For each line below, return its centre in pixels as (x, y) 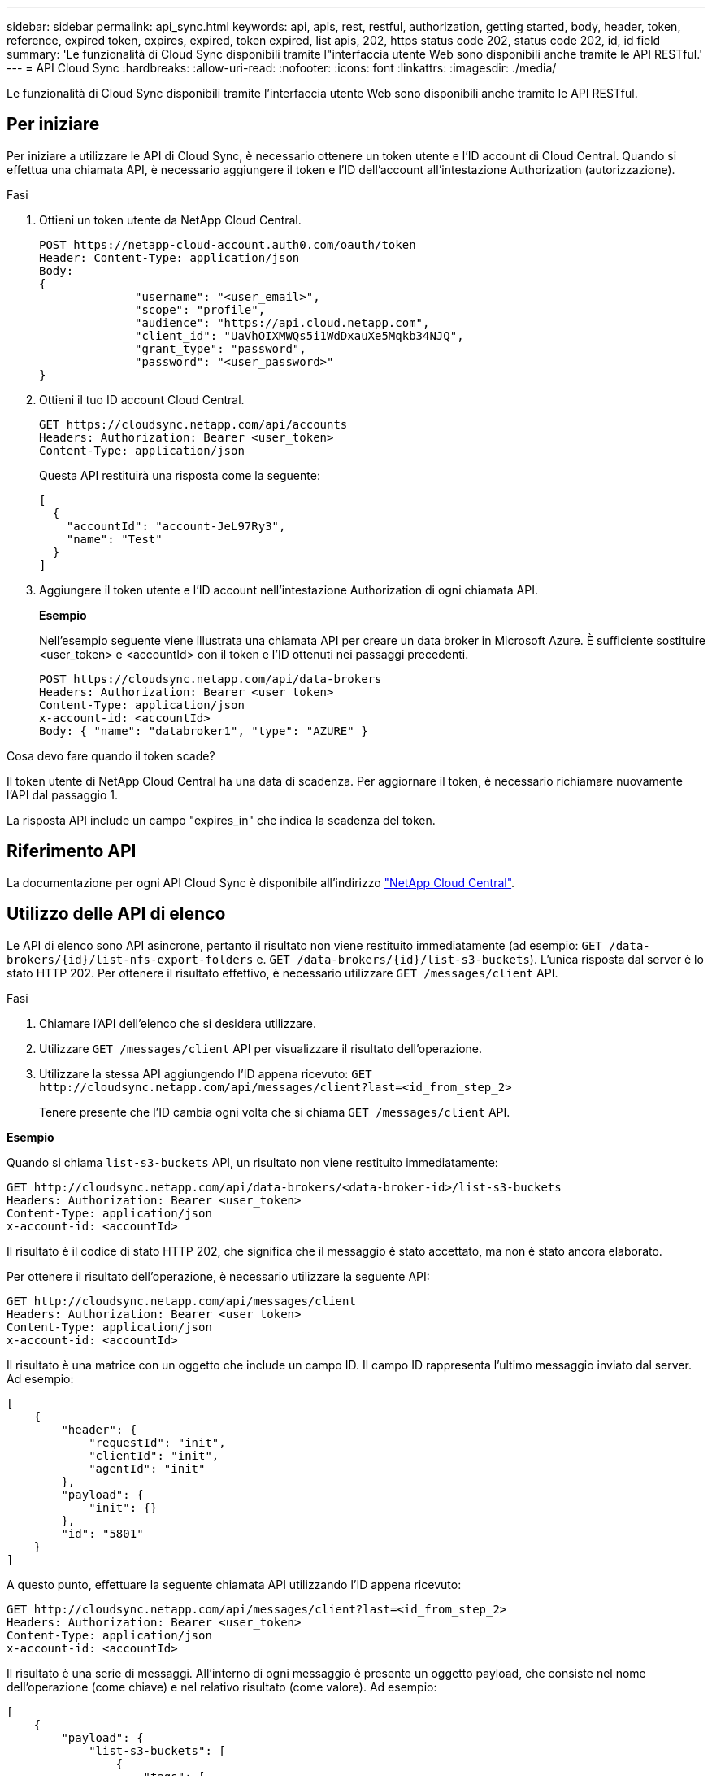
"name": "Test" (114, 539)
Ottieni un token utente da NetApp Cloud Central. (170, 220)
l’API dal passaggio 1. (63, 794)
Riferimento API (72, 851)
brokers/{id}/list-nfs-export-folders (130, 959)
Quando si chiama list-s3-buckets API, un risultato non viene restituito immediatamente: (252, 1162)
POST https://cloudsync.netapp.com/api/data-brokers (211, 679)
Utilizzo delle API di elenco (116, 914)
